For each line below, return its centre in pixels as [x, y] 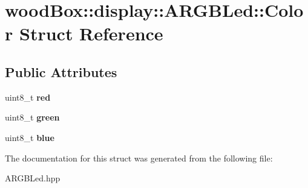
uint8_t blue [30, 137]
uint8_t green [32, 117]
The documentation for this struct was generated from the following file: [139, 158]
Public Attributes [61, 71]
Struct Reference [91, 33]
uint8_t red [28, 97]
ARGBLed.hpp [33, 178]
